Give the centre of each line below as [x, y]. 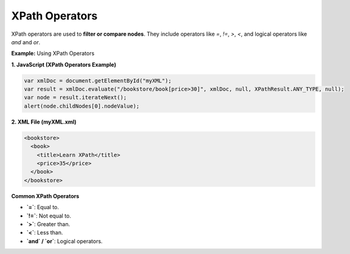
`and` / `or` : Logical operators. [64, 241]
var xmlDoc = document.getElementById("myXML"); [98, 81]
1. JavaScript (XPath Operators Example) [64, 64]
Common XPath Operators [45, 196]
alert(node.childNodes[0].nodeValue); [82, 106]
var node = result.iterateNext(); [75, 98]
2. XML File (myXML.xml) [44, 122]
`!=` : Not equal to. [49, 216]
